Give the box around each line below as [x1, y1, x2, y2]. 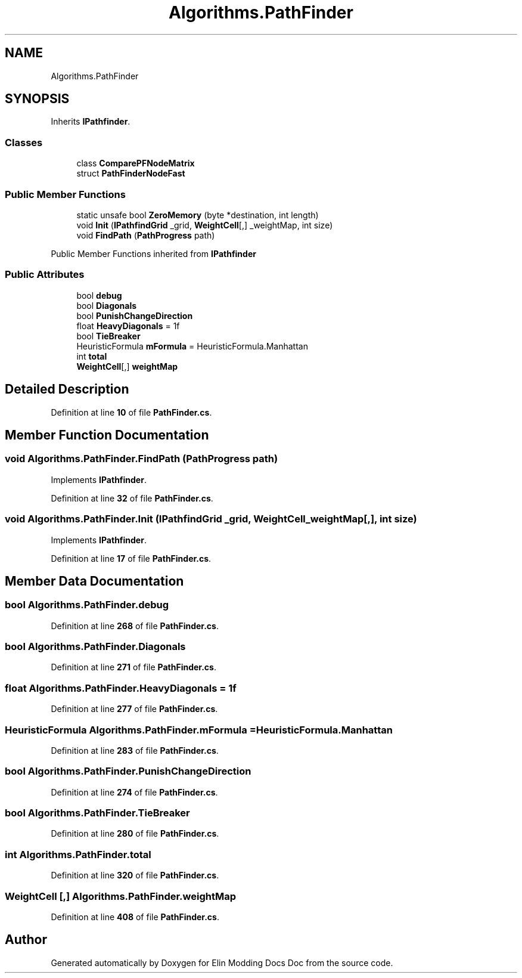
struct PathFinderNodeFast [76, 168, 185, 179]
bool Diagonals [76, 300, 137, 311]
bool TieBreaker [76, 330, 141, 341]
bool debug [76, 290, 122, 301]
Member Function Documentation [5, 427, 209, 442]
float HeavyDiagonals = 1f [76, 320, 180, 331]
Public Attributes [5, 268, 85, 281]
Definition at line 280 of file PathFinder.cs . [51, 828, 219, 839]
